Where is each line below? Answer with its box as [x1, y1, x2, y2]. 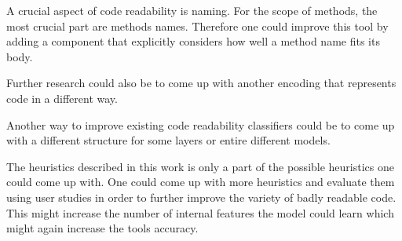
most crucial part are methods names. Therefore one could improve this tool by [6, 17, 389, 34]
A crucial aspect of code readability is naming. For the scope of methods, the [6, 2, 378, 18]
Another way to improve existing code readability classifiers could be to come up [6, 116, 395, 133]
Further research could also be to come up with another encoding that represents [6, 75, 397, 91]
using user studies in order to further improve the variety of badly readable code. [6, 188, 397, 205]
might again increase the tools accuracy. [6, 220, 199, 236]
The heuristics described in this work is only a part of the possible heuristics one [6, 158, 394, 174]
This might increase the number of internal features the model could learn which [6, 204, 394, 221]
